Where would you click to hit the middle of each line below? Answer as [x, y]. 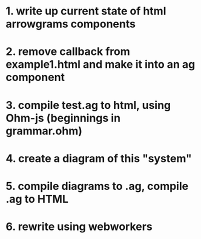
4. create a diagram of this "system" [99, 158]
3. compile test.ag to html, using [88, 105]
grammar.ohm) [44, 131]
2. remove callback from [68, 52]
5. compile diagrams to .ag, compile [97, 186]
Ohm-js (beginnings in [63, 118]
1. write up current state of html [86, 11]
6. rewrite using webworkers [79, 227]
